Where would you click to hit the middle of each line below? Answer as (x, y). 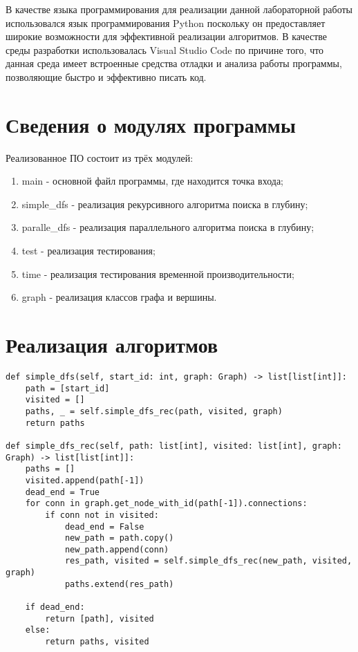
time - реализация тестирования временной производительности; (158, 273)
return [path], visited (100, 618)
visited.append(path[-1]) (85, 480)
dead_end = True (63, 492)
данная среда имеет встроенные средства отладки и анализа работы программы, (174, 63)
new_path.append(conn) (117, 549)
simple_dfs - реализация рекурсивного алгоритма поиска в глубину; (165, 204)
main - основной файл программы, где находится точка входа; (152, 181)
